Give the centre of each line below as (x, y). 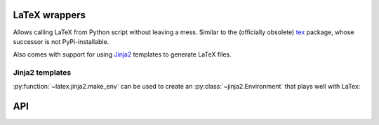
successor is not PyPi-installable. (61, 41)
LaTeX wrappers (49, 15)
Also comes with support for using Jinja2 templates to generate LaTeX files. (122, 54)
